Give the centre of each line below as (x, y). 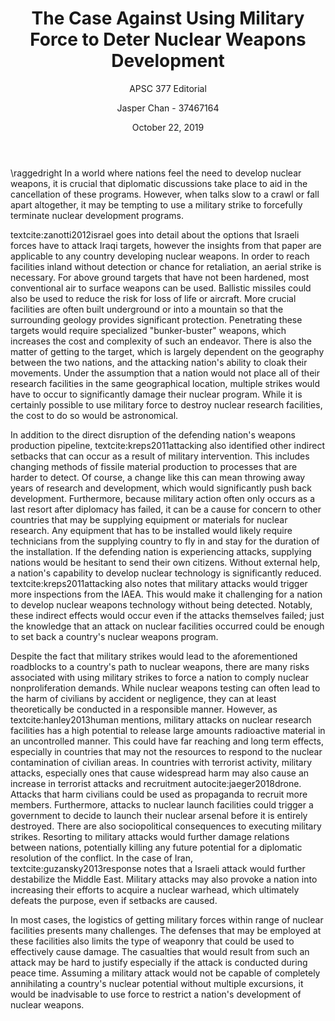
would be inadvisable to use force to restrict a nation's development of (156, 994)
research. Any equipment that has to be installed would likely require (151, 530)
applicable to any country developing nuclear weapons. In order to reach (160, 256)
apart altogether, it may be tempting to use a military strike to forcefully (156, 204)
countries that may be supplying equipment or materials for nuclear (149, 519)
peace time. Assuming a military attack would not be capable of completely (165, 973)
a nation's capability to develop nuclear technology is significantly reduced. (166, 573)
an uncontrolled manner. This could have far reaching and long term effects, (167, 741)
